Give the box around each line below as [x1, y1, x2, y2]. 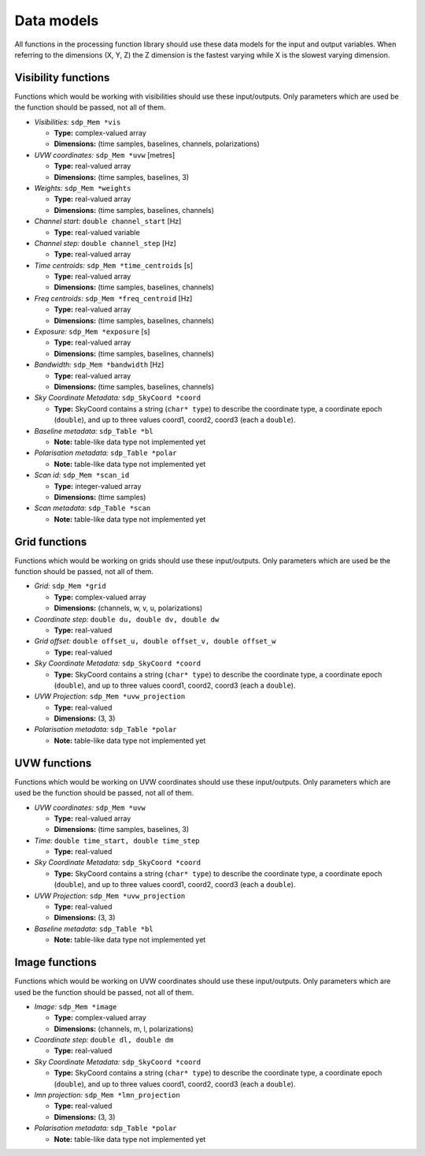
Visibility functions [14, 71, 110, 84]
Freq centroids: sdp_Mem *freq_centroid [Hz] [34, 293, 193, 303]
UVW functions [14, 756, 92, 770]
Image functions [14, 956, 97, 969]
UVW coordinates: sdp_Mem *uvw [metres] [34, 150, 176, 159]
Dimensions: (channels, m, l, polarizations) [54, 1024, 194, 1033]
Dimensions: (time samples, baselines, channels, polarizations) [54, 139, 260, 149]
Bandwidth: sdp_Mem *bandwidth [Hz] [34, 360, 164, 370]
